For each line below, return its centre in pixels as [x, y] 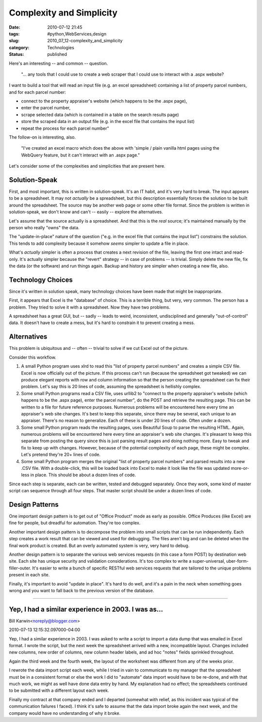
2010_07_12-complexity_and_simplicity [85, 41]
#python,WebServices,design [77, 34]
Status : [16, 54]
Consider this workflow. [33, 357]
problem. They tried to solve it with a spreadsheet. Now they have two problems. [90, 307]
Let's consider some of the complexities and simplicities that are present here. [87, 166]
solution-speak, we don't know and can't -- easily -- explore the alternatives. [86, 212]
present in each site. [29, 575]
